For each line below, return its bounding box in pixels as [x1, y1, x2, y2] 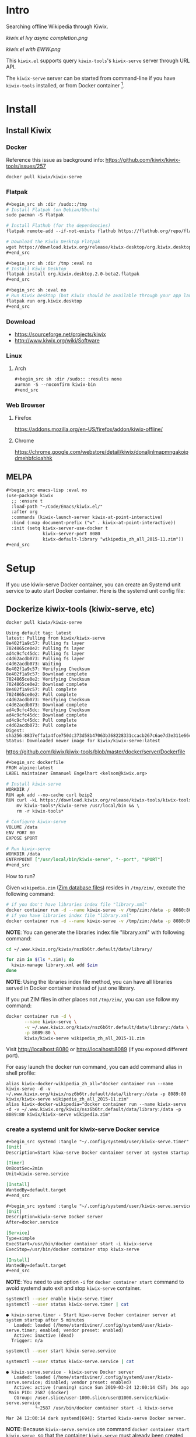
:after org [11, 509, 38, 515]
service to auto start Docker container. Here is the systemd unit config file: [6, 587, 185, 594]
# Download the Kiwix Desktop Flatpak [6, 239, 100, 245]
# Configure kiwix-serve [6, 819, 66, 825]
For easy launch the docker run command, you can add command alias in [6, 1064, 183, 1071]
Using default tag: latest [6, 630, 72, 636]
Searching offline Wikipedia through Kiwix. [6, 23, 108, 30]
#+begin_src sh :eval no [6, 287, 66, 293]
